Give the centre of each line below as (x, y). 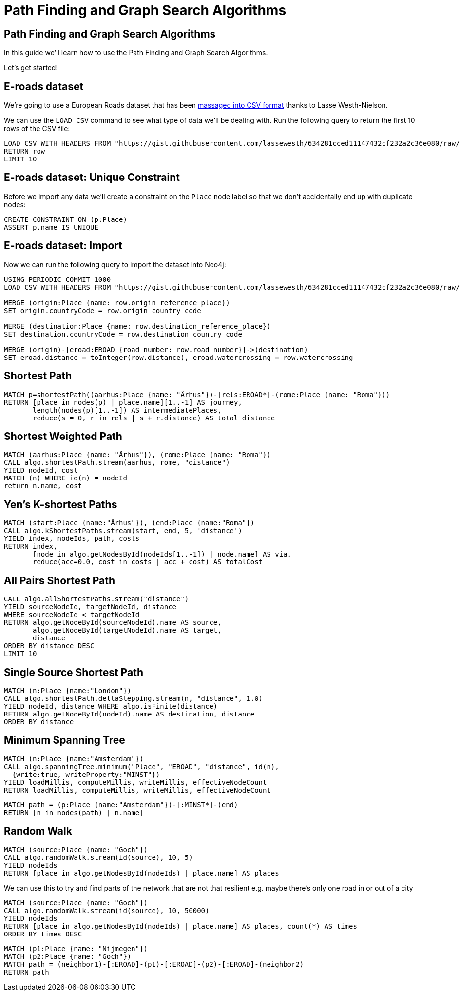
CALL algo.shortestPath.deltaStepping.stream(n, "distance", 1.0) (134, 698)
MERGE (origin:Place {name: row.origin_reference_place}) (117, 303)
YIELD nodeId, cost (41, 470)
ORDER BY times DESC (43, 934)
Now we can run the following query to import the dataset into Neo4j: (115, 264)
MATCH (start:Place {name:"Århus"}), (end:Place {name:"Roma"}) (129, 523)
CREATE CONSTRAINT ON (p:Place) (66, 219)
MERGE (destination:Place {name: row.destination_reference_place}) (137, 326)
